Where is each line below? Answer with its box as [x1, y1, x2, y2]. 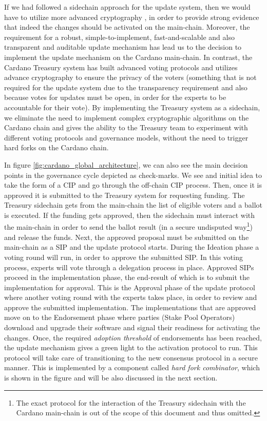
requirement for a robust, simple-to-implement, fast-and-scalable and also [4, 31, 235, 42]
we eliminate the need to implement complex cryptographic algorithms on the [4, 112, 249, 123]
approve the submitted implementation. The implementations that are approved [4, 302, 256, 312]
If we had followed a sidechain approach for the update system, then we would [4, 2, 251, 12]
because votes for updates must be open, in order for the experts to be [4, 92, 226, 103]
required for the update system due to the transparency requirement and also [4, 82, 247, 92]
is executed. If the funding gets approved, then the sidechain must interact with [4, 209, 255, 220]
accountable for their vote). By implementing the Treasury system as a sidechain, [4, 102, 260, 112]
